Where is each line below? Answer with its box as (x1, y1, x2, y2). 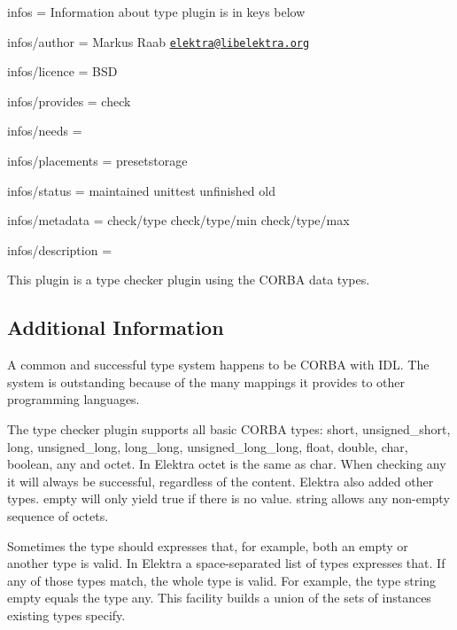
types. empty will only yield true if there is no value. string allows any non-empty (7, 489, 450, 508)
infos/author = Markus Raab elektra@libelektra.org (7, 32, 310, 51)
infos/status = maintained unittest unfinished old (7, 181, 275, 199)
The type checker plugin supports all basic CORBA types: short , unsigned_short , (7, 419, 451, 438)
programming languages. (7, 390, 140, 408)
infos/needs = (7, 121, 82, 140)
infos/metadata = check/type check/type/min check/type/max (7, 211, 350, 229)
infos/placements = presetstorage (7, 152, 188, 170)
